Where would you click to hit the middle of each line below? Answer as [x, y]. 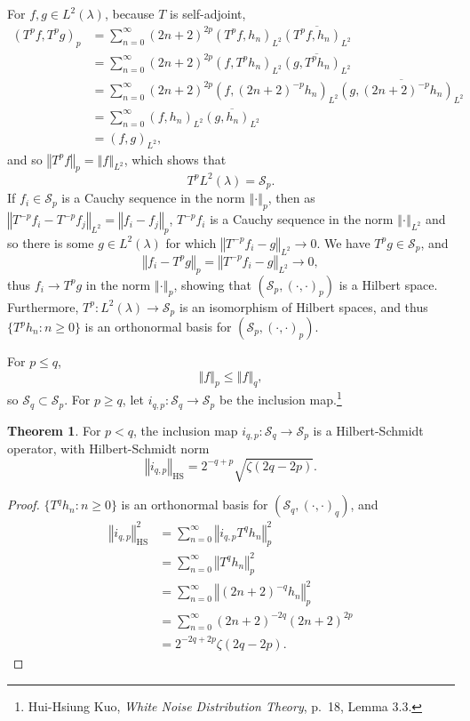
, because [129, 13]
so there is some [51, 242]
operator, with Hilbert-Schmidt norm [108, 448]
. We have [343, 242]
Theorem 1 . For [54, 430]
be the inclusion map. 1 [280, 398]
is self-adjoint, [208, 13]
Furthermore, [43, 306]
